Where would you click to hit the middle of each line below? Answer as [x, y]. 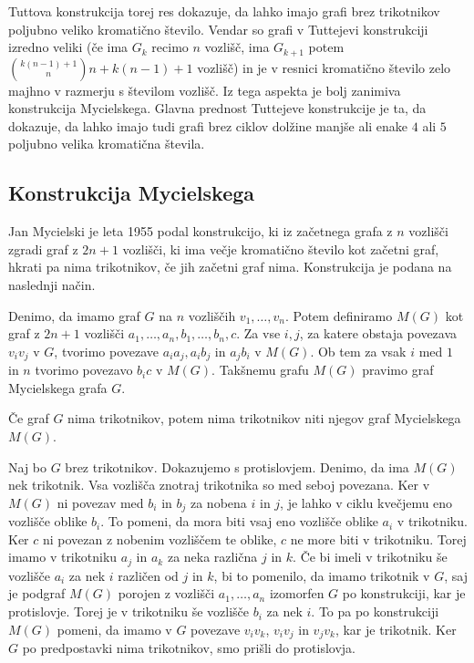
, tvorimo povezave [107, 351]
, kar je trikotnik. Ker [396, 629]
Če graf [29, 418]
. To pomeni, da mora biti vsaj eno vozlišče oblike [239, 521]
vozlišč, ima [237, 47]
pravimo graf [398, 370]
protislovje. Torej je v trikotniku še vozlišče [129, 611]
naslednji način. [52, 285]
